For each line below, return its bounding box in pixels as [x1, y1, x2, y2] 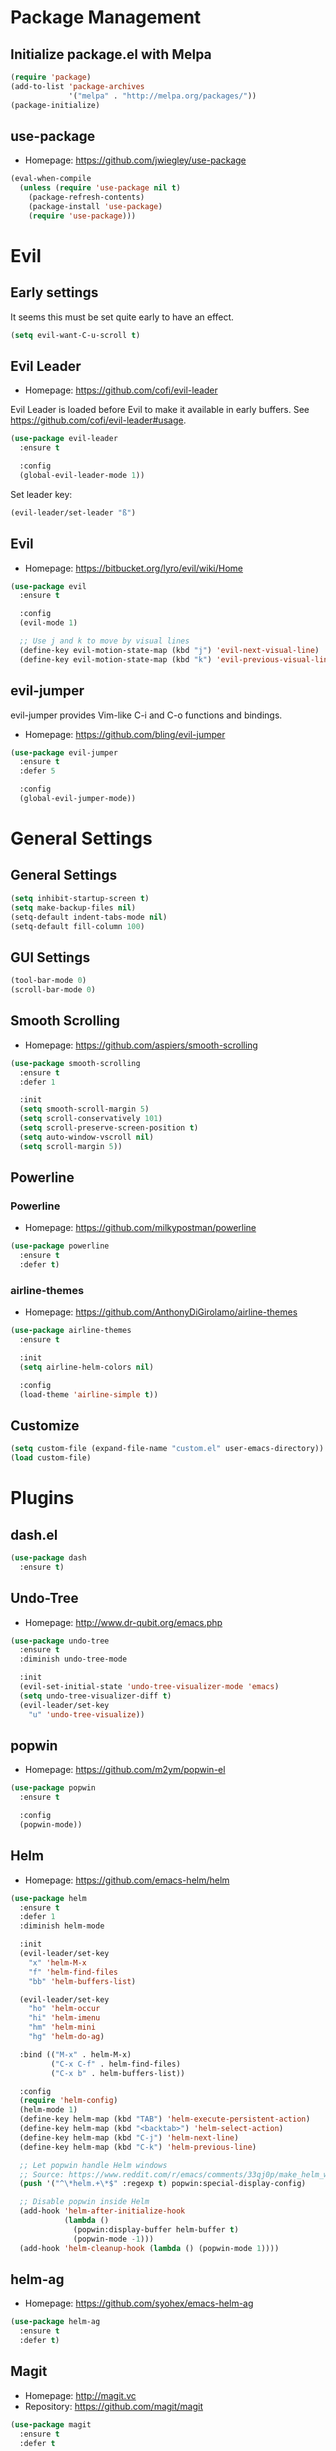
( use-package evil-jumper [10, 747, 118, 758]
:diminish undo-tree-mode [19, 1654, 128, 1665]
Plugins [10, 1487, 75, 1510]
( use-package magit [10, 2419, 92, 2430]
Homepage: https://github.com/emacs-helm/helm [24, 1874, 230, 1886]
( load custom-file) [10, 1453, 92, 1463]
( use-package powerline [10, 1241, 110, 1251]
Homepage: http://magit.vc [24, 2389, 137, 2401]
